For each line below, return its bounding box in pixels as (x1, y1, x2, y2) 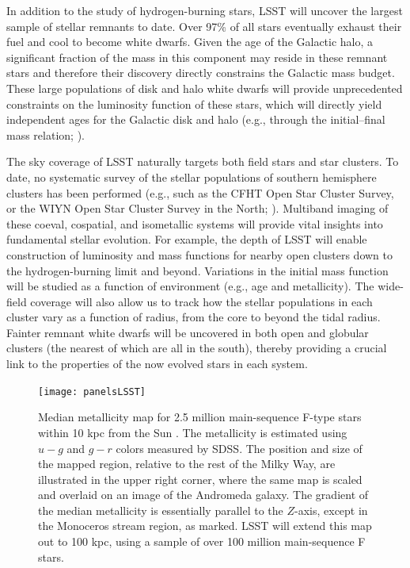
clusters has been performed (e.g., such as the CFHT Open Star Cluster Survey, (6, 184, 394, 201)
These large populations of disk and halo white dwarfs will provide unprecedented (6, 79, 403, 96)
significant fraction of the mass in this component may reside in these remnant (6, 48, 388, 65)
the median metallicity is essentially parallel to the (38, 501, 283, 518)
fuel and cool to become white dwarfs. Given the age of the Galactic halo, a (6, 33, 374, 50)
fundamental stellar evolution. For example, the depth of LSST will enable (6, 231, 367, 248)
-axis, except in (294, 501, 368, 518)
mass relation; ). (6, 126, 85, 143)
